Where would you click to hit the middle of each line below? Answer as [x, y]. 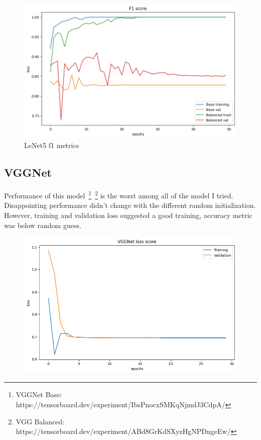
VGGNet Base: [39, 394]
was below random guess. [43, 225]
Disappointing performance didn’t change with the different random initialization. [130, 205]
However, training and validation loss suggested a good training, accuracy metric [128, 215]
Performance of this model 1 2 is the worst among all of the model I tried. [119, 195]
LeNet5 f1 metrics [52, 145]
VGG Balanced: [40, 421]
